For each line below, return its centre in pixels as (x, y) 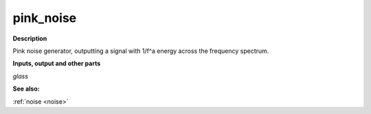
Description (30, 38)
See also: (26, 89)
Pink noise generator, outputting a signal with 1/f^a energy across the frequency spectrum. (141, 51)
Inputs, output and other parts (57, 64)
